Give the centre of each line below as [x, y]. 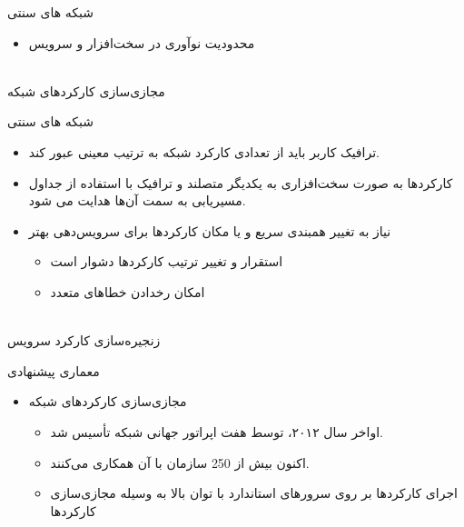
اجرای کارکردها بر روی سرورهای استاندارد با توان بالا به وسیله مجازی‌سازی [254, 493]
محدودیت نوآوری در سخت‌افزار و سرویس [142, 42]
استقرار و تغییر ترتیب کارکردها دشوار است [167, 261]
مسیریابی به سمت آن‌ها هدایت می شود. [137, 200]
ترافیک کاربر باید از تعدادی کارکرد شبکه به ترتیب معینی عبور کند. [204, 151]
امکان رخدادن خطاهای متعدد [128, 291]
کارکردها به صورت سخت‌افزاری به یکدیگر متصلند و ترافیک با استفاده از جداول [241, 182]
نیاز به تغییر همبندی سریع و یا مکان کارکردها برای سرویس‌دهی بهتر [210, 230]
